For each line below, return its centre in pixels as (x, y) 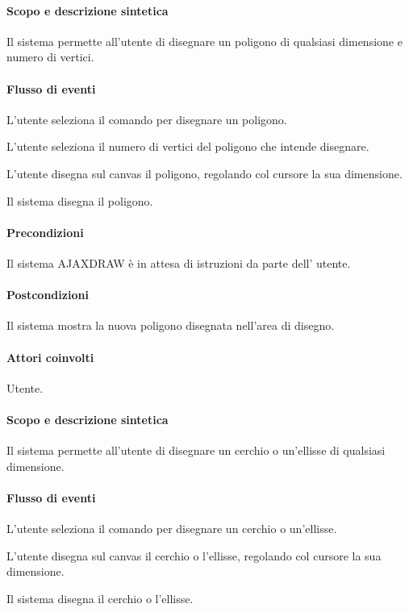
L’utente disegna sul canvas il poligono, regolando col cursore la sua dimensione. (204, 173)
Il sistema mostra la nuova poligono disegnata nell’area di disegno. (171, 325)
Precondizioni (45, 232)
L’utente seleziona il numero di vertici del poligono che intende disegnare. (188, 146)
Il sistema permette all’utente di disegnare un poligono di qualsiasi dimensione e (204, 41)
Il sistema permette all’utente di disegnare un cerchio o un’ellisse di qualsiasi (196, 450)
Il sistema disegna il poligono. (80, 200)
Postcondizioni (48, 295)
